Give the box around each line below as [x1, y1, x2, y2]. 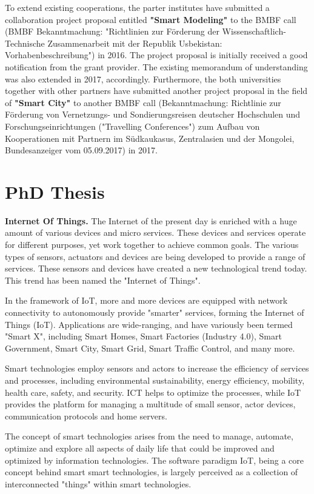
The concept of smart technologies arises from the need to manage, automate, [5, 430, 293, 442]
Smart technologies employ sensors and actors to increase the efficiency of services [5, 362, 309, 375]
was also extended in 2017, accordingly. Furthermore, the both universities [5, 72, 281, 85]
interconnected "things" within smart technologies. [5, 477, 192, 490]
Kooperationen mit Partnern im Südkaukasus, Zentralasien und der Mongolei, [5, 132, 295, 144]
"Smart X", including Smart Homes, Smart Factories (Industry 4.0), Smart [5, 330, 282, 342]
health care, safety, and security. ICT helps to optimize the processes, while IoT [5, 386, 301, 398]
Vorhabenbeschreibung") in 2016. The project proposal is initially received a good [5, 48, 308, 61]
